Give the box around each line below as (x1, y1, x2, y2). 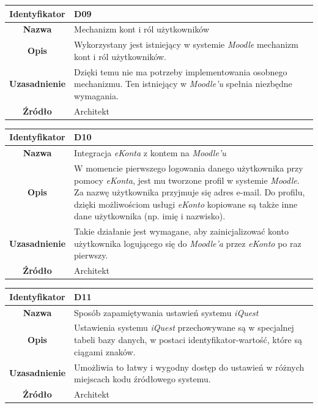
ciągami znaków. (74, 345, 136, 358)
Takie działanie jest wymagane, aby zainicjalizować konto (74, 225, 289, 238)
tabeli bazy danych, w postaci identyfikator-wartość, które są (74, 333, 302, 346)
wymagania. (74, 89, 119, 102)
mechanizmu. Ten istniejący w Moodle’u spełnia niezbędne (74, 77, 292, 90)
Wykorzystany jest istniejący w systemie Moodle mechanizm (74, 38, 298, 51)
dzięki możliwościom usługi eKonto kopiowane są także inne (74, 197, 298, 210)
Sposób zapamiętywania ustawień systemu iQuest (74, 306, 259, 319)
